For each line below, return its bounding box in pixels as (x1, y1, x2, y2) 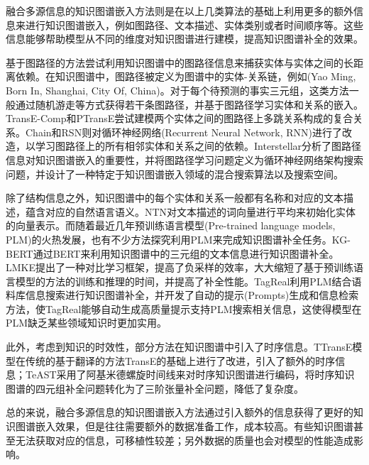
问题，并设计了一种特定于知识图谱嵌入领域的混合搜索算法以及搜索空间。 (6, 166, 343, 181)
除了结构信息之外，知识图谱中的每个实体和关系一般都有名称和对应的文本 (6, 190, 343, 205)
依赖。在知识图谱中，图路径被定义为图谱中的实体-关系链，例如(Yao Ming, (15, 69, 356, 84)
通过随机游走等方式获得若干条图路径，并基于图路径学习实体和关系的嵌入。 (15, 97, 363, 111)
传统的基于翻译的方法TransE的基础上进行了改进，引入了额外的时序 (25, 353, 336, 368)
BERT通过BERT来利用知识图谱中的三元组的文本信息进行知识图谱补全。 (6, 246, 339, 261)
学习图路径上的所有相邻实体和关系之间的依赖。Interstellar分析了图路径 (35, 138, 362, 153)
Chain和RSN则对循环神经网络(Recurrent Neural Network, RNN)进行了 (25, 124, 343, 139)
